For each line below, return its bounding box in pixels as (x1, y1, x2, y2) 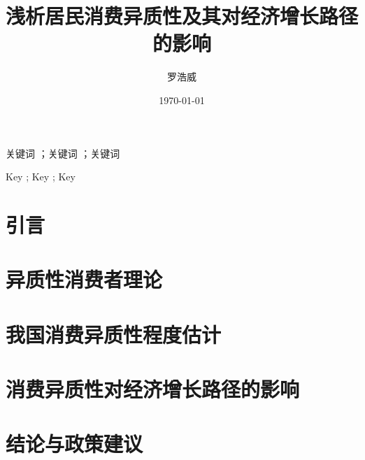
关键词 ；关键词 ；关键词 (6, 145, 120, 160)
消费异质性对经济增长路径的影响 (6, 375, 300, 403)
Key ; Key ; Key (6, 169, 76, 184)
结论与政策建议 (6, 429, 143, 458)
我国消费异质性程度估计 (6, 319, 222, 348)
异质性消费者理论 (6, 265, 163, 294)
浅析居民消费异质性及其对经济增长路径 (6, 1, 359, 30)
